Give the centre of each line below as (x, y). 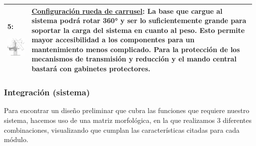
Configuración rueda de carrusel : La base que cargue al (127, 11)
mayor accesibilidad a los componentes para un (113, 40)
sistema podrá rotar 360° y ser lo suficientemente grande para (139, 20)
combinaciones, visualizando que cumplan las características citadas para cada (122, 130)
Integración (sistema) (47, 92)
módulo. (16, 139)
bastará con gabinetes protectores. (91, 69)
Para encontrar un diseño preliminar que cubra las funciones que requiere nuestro (127, 110)
